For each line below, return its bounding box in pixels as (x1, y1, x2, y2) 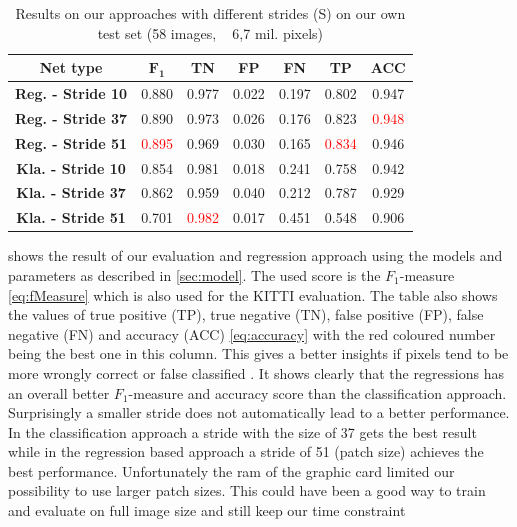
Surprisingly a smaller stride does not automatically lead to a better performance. (8, 402, 510, 423)
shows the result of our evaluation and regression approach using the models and (8, 245, 503, 266)
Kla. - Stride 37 (16, 182, 126, 203)
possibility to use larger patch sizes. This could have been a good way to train (8, 480, 486, 501)
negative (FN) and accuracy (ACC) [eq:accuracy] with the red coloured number (8, 323, 496, 344)
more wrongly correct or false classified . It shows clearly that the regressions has (8, 362, 504, 383)
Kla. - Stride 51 (16, 207, 126, 228)
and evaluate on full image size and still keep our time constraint (8, 500, 406, 521)
